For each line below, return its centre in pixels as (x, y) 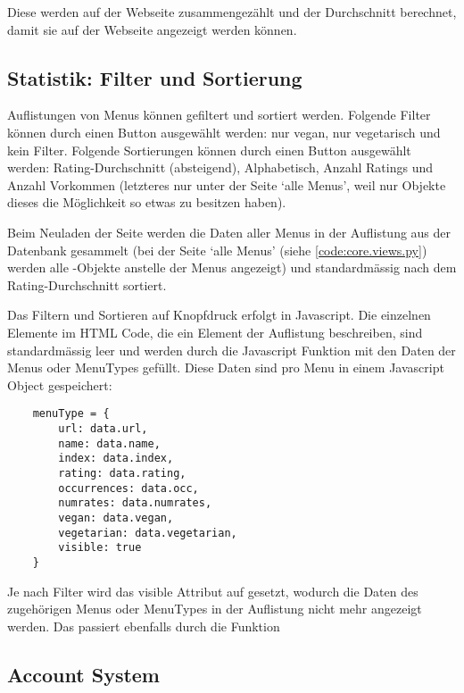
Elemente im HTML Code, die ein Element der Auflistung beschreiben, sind (215, 332)
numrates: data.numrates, (135, 503)
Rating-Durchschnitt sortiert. (87, 284)
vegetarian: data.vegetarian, (148, 533)
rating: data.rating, (122, 473)
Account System (83, 674)
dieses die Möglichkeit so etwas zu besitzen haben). (147, 202)
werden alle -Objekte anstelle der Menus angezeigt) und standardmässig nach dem (232, 267)
